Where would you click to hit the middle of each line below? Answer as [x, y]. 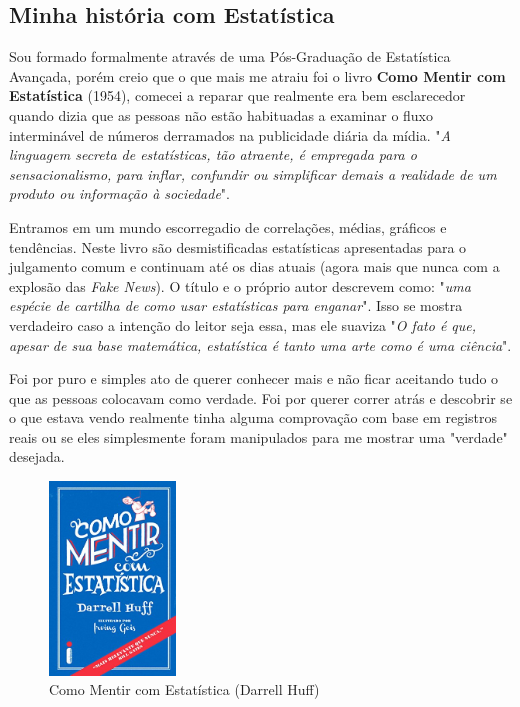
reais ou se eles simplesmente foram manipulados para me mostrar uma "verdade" [258, 436]
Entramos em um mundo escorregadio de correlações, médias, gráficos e [228, 226]
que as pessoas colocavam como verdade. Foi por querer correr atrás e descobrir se [261, 397]
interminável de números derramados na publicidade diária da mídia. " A [230, 134]
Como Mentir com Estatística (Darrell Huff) [184, 689]
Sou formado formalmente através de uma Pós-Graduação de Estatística [230, 56]
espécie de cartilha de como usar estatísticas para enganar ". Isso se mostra [236, 305]
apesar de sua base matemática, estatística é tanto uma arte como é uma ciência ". [260, 344]
